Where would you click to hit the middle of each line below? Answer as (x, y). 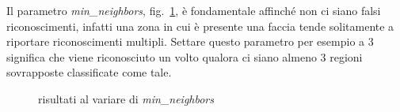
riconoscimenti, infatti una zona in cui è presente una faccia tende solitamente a (200, 26)
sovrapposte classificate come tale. (89, 72)
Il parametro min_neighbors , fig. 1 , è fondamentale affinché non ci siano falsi (194, 10)
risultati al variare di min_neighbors (126, 98)
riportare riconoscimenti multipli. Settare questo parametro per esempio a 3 (190, 41)
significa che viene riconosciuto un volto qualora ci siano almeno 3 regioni (185, 56)
